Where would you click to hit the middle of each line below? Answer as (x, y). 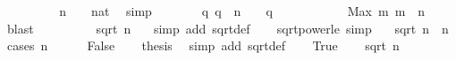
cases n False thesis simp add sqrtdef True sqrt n (203, 45)
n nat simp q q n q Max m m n (242, 11)
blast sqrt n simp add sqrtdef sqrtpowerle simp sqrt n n (228, 28)
